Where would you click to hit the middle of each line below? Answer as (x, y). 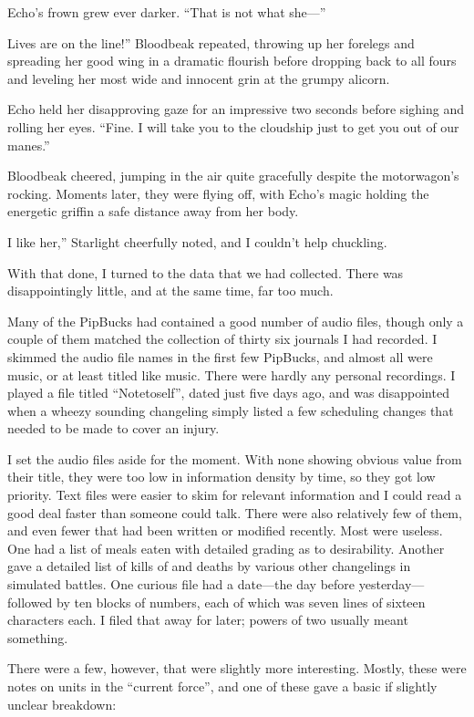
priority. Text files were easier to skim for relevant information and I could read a (235, 495)
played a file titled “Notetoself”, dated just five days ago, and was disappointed (228, 393)
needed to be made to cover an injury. (113, 428)
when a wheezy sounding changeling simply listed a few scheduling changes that (231, 410)
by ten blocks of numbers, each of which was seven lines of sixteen (241, 602)
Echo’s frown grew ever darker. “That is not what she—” (167, 12)
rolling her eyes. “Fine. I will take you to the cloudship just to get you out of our (233, 126)
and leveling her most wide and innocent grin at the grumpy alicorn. (199, 78)
